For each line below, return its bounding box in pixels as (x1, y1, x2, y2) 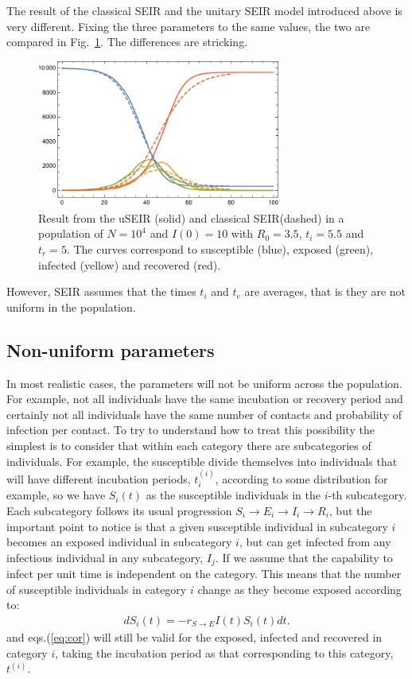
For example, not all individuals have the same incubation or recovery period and (6, 390, 403, 407)
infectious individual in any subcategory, (6, 549, 204, 565)
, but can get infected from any (239, 533, 391, 550)
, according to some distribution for (215, 470, 388, 487)
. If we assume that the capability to (215, 549, 393, 565)
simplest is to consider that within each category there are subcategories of (6, 436, 371, 453)
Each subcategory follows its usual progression (6, 502, 232, 518)
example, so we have (6, 487, 106, 503)
